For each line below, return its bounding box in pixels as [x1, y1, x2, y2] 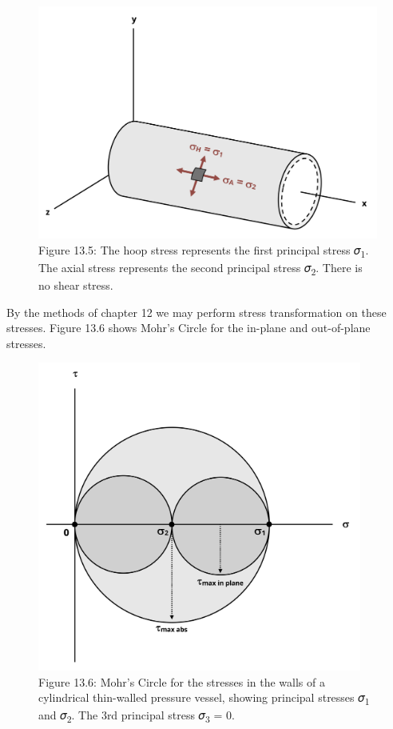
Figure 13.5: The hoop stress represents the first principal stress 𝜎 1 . [38, 241, 369, 260]
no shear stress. [38, 277, 113, 294]
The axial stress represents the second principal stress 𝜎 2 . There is [38, 258, 363, 278]
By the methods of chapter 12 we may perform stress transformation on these [6, 303, 387, 320]
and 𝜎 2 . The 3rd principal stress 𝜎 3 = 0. [38, 707, 236, 726]
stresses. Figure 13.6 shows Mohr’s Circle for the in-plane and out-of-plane [6, 319, 371, 336]
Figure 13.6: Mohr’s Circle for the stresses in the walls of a [38, 673, 325, 690]
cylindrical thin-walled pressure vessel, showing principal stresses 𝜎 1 [38, 689, 370, 707]
